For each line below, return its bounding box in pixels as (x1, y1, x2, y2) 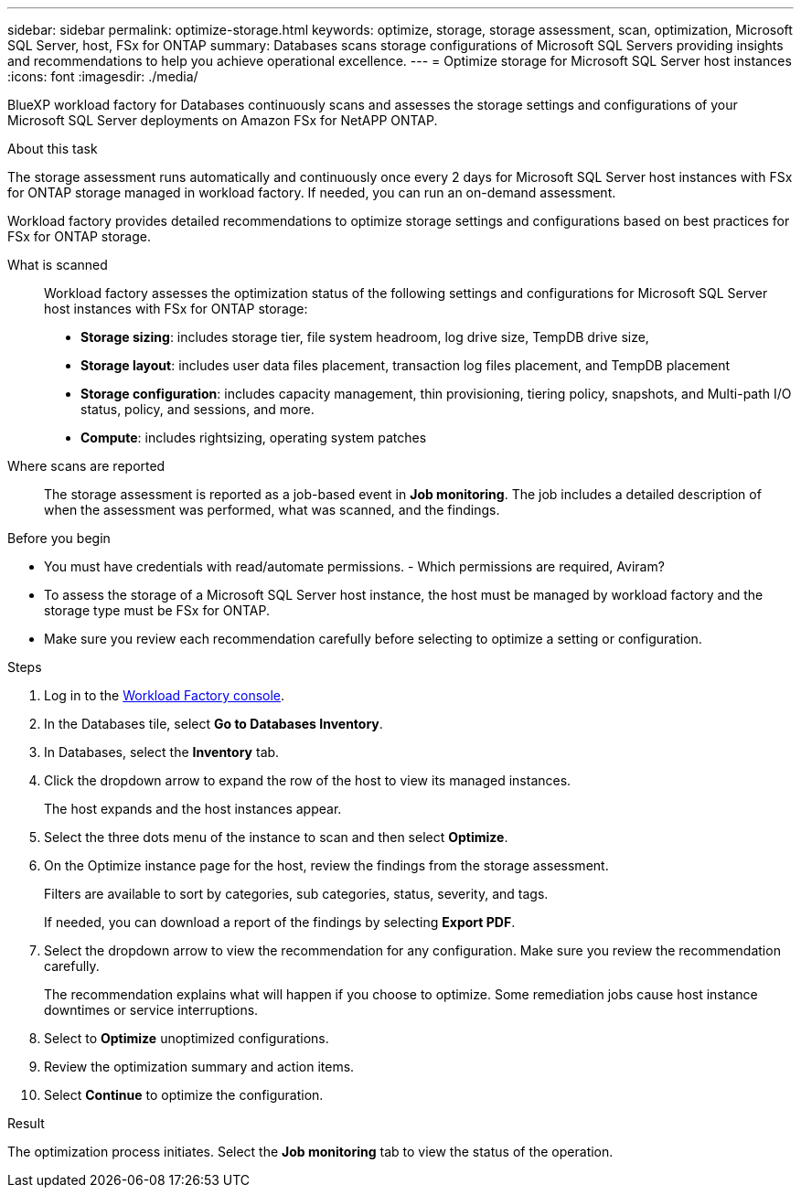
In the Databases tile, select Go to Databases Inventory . (44, 716, 383, 731)
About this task (7, 141, 98, 156)
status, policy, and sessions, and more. (80, 401, 315, 417)
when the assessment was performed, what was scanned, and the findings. (44, 502, 500, 517)
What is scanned (7, 257, 108, 272)
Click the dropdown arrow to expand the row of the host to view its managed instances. (44, 773, 571, 788)
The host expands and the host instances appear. (44, 801, 342, 816)
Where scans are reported (7, 458, 166, 474)
